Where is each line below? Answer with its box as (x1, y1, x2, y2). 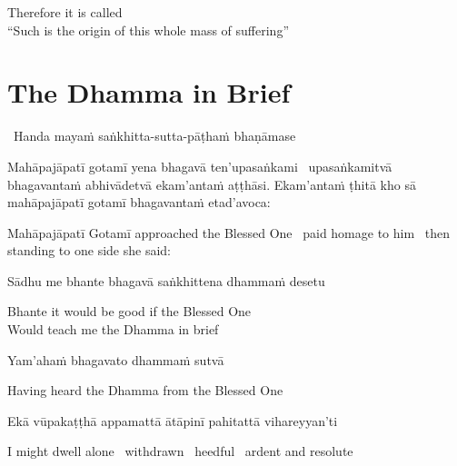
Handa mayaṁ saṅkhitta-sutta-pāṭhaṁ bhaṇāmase (13, 126, 296, 145)
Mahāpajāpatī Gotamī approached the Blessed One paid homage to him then (7, 223, 451, 242)
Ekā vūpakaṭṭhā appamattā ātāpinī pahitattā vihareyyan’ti (7, 411, 338, 430)
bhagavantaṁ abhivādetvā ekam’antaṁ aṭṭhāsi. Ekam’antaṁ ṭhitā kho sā (7, 174, 416, 193)
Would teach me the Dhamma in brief (7, 320, 219, 339)
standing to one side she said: (7, 241, 171, 260)
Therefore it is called (7, 3, 123, 21)
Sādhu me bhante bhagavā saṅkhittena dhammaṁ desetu (7, 271, 325, 290)
